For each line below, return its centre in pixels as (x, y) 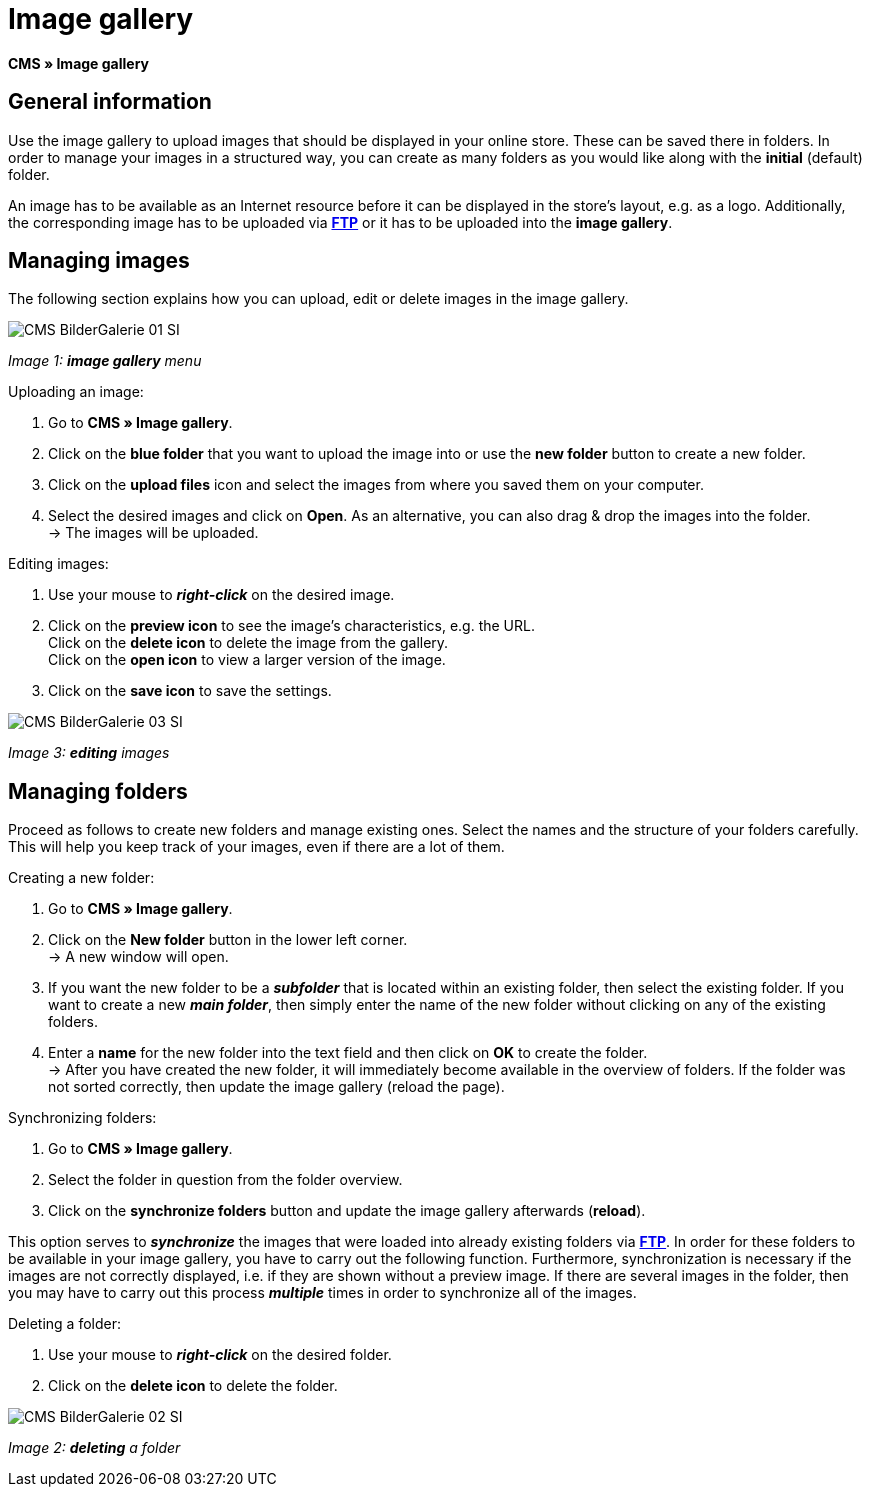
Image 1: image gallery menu (105, 361)
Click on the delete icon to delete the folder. (193, 1386)
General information (110, 102)
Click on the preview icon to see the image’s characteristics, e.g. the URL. (291, 626)
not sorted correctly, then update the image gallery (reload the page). (276, 1087)
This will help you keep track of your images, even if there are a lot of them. (256, 847)
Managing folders (98, 791)
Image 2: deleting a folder (94, 1448)
